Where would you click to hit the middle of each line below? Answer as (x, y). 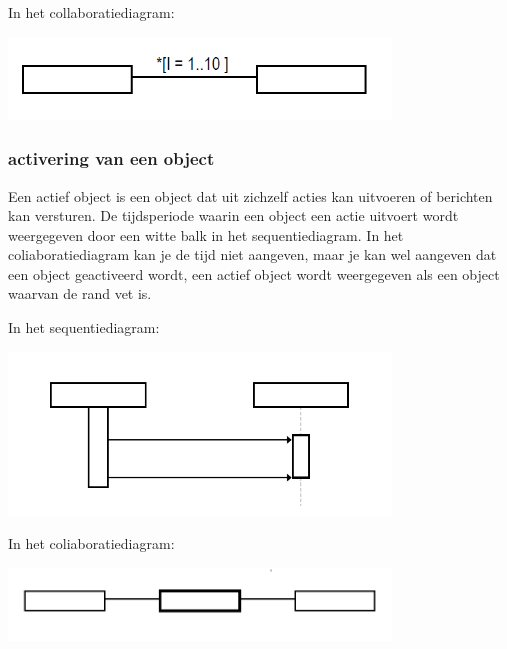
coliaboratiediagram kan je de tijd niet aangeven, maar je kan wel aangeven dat (252, 254)
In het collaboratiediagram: (91, 12)
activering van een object (111, 158)
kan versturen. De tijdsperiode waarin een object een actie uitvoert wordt (233, 215)
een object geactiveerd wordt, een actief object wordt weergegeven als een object (254, 273)
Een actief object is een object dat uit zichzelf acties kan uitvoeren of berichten (250, 195)
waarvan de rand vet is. (80, 293)
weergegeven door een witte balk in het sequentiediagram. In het (206, 234)
